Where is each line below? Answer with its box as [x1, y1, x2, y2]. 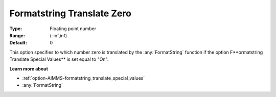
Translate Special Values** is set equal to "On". [9, 56, 109, 62]
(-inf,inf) [50, 32, 67, 38]
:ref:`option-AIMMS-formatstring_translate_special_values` [22, 75, 145, 81]
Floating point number [50, 26, 97, 32]
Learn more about [9, 65, 49, 71]
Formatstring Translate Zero [9, 8, 131, 19]
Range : [9, 32, 25, 38]
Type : [9, 26, 22, 32]
